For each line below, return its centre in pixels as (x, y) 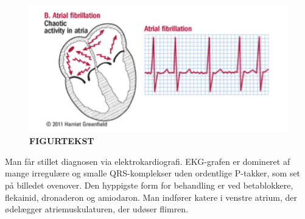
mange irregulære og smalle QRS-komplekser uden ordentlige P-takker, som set (153, 173)
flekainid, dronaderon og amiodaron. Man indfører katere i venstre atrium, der (151, 197)
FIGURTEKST (62, 141)
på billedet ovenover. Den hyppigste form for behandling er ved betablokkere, (149, 185)
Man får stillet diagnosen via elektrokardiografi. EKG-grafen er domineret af (148, 161)
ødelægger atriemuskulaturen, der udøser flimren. (97, 209)
